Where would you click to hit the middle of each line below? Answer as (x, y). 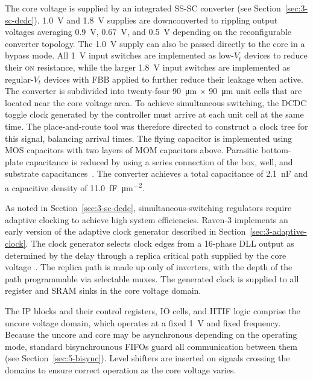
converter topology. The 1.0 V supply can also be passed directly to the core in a (155, 43)
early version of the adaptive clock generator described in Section (125, 231)
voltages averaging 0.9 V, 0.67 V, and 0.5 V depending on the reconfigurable (148, 32)
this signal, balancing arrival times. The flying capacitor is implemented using (149, 138)
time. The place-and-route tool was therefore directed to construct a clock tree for (156, 126)
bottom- (276, 150)
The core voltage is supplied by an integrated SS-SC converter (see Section (143, 8)
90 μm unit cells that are (255, 91)
